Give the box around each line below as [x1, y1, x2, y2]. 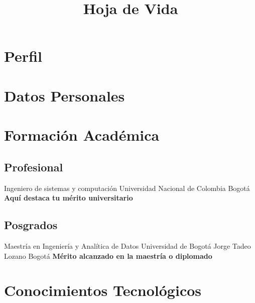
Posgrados [4, 217, 58, 233]
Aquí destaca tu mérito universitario [4, 192, 133, 203]
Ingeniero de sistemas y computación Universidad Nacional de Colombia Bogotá [4, 182, 250, 193]
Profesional [4, 159, 63, 174]
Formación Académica [4, 125, 160, 145]
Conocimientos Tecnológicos [4, 280, 202, 300]
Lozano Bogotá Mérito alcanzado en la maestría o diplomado [4, 250, 212, 261]
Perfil [4, 46, 42, 66]
